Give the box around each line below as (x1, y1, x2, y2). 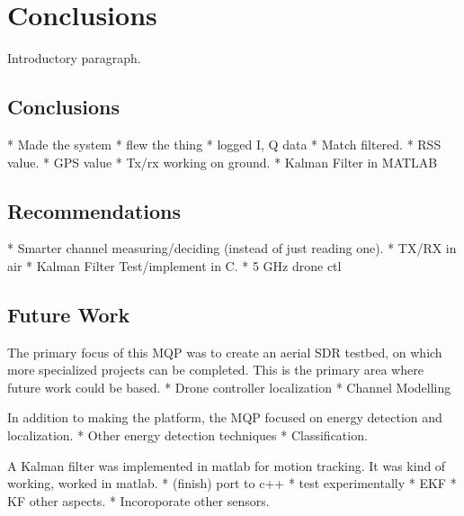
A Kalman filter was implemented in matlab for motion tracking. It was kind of (7, 456, 446, 475)
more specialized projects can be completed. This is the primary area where (7, 360, 424, 379)
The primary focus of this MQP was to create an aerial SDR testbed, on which (7, 342, 442, 361)
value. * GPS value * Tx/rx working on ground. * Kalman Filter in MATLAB (7, 152, 438, 171)
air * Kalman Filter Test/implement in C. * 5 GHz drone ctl (7, 256, 342, 275)
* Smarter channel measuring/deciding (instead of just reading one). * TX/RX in (7, 239, 457, 258)
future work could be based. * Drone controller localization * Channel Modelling (7, 377, 451, 396)
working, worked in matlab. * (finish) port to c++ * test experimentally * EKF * (7, 474, 457, 493)
